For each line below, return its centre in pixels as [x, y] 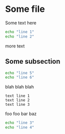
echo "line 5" [20, 73]
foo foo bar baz [21, 114]
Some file [25, 9]
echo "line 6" [20, 78]
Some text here [21, 23]
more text [15, 46]
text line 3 [17, 105]
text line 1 [17, 96]
